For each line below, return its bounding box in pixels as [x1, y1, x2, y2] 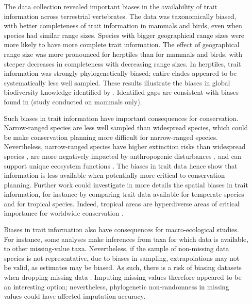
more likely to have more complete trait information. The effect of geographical [4, 39, 240, 50]
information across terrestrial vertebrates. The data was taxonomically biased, [4, 11, 236, 21]
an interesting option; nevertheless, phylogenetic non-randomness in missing [4, 281, 229, 291]
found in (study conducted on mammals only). [4, 96, 142, 106]
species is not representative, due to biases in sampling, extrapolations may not [4, 253, 240, 263]
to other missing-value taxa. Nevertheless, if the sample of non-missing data [4, 243, 229, 253]
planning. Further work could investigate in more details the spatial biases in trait [4, 179, 248, 189]
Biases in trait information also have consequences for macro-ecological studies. [4, 224, 239, 235]
